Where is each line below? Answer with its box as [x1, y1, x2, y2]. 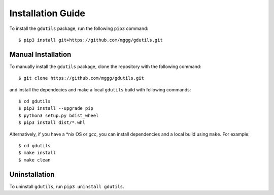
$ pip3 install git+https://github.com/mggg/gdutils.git [18, 37, 163, 43]
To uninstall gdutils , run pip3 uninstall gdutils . [9, 183, 124, 189]
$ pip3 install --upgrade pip [18, 106, 94, 111]
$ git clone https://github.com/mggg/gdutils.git [18, 75, 145, 81]
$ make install [18, 150, 56, 156]
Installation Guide [9, 8, 86, 19]
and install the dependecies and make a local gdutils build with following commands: [9, 86, 191, 92]
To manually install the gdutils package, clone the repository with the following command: [9, 63, 201, 70]
